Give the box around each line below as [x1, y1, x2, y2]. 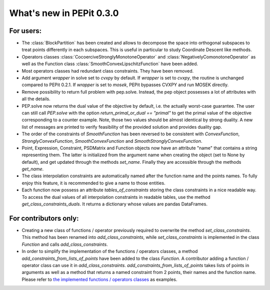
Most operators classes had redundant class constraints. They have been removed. [21, 68, 194, 74]
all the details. [21, 96, 50, 102]
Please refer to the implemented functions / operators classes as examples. [21, 276, 177, 282]
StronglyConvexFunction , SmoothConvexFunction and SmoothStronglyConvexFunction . [21, 138, 202, 144]
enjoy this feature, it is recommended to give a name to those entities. [21, 180, 165, 186]
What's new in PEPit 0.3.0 [9, 8, 119, 19]
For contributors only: [9, 214, 79, 222]
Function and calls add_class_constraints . [21, 241, 108, 247]
